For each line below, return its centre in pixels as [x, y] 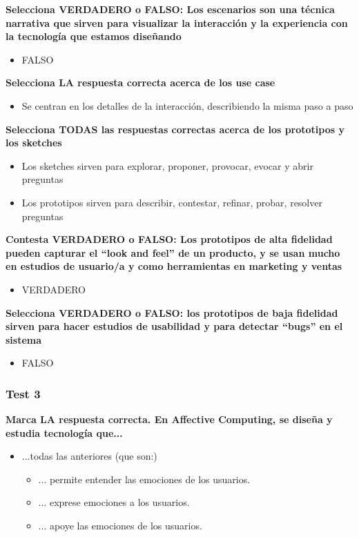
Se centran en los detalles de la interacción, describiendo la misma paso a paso [187, 105]
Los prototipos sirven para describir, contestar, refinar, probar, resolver [172, 202]
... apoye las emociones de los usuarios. [120, 526]
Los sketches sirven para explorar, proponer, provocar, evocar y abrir [167, 165]
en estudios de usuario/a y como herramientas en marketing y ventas [174, 266]
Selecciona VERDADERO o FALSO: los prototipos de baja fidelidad [172, 312]
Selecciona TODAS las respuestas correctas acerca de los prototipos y [175, 129]
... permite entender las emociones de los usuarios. [144, 479]
